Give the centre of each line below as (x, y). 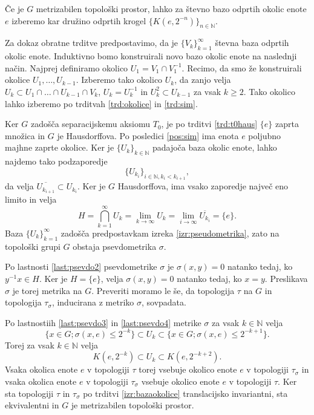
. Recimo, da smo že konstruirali (242, 67)
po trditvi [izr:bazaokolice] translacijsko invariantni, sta (185, 393)
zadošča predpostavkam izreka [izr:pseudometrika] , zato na (170, 233)
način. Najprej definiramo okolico (67, 67)
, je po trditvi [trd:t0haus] (209, 124)
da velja (19, 186)
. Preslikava (286, 278)
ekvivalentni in (32, 405)
